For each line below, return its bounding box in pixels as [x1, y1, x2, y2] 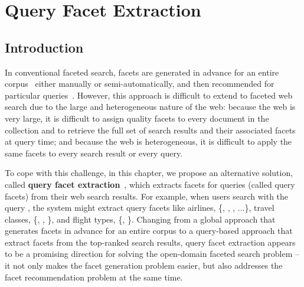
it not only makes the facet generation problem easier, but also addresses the [5, 259, 283, 272]
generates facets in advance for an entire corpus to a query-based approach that [5, 224, 293, 237]
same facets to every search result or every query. [5, 146, 183, 159]
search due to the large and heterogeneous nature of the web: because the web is [5, 100, 296, 113]
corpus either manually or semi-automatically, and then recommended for [5, 77, 274, 90]
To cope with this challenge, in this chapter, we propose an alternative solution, [5, 167, 293, 179]
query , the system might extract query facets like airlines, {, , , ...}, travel [5, 201, 274, 214]
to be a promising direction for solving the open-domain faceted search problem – [5, 247, 299, 260]
